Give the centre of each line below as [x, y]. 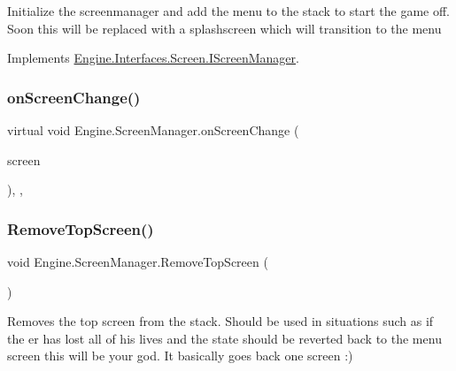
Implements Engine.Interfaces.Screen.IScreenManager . [153, 58]
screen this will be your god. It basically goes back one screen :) [180, 356]
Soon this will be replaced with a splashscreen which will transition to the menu [224, 28]
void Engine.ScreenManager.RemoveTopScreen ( [138, 261]
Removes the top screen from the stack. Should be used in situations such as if [220, 321]
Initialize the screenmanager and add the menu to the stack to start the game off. [229, 11]
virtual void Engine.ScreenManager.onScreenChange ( [153, 130]
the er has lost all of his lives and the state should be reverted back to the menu [224, 338]
